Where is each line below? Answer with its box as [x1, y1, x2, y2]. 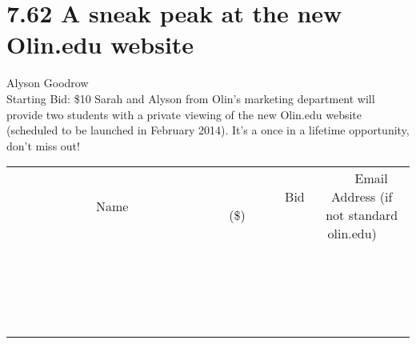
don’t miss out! [6, 137, 80, 154]
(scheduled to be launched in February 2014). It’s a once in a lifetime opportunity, [6, 122, 410, 138]
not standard [326, 206, 398, 225]
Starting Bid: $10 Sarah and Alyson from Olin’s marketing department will [6, 90, 375, 106]
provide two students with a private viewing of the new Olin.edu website [6, 106, 362, 122]
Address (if [331, 187, 393, 206]
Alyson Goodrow [6, 74, 89, 91]
